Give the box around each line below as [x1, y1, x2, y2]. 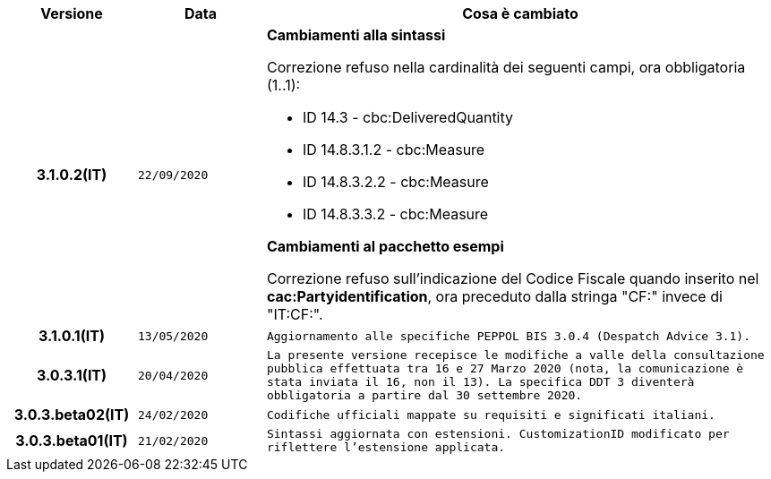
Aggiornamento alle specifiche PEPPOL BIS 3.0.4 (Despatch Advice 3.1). [266, 329, 751, 343]
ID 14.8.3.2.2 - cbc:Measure [302, 173, 489, 191]
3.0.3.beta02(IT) [13, 406, 130, 423]
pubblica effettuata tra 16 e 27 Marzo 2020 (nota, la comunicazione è [266, 362, 744, 375]
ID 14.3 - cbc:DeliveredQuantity [302, 108, 514, 126]
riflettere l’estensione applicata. [266, 441, 506, 454]
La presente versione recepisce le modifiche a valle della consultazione [266, 348, 765, 362]
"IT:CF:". [266, 305, 323, 323]
